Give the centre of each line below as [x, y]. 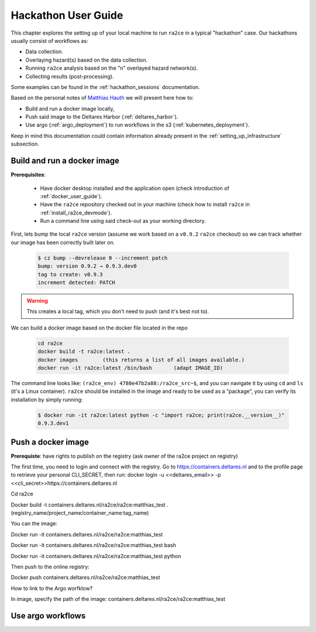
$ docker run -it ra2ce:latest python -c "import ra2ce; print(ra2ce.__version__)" [161, 415]
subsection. [25, 144]
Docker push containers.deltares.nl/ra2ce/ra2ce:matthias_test [85, 577]
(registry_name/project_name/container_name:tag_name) [80, 512]
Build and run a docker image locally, [70, 108]
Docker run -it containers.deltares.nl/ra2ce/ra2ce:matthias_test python [96, 556]
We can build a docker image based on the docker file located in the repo [99, 328]
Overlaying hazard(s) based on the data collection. [87, 60]
